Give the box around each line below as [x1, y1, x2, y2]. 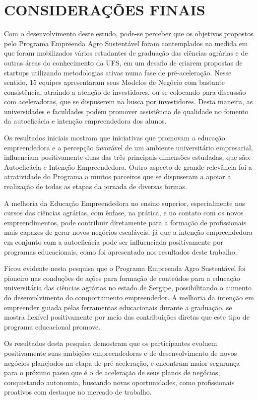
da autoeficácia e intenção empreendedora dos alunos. [4, 116, 167, 126]
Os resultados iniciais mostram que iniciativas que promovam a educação [4, 133, 225, 143]
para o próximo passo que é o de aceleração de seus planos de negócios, [4, 367, 220, 378]
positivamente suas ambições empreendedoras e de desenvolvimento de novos [4, 347, 237, 358]
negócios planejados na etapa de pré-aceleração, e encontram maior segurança [4, 357, 240, 368]
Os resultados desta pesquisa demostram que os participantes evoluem [4, 338, 217, 348]
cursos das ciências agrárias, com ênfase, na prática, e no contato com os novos [4, 207, 244, 218]
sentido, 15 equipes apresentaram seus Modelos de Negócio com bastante [4, 77, 225, 87]
